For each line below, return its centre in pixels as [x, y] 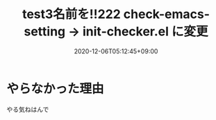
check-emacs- [166, 14]
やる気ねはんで [28, 109]
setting [44, 32]
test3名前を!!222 [72, 14]
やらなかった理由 [56, 88]
